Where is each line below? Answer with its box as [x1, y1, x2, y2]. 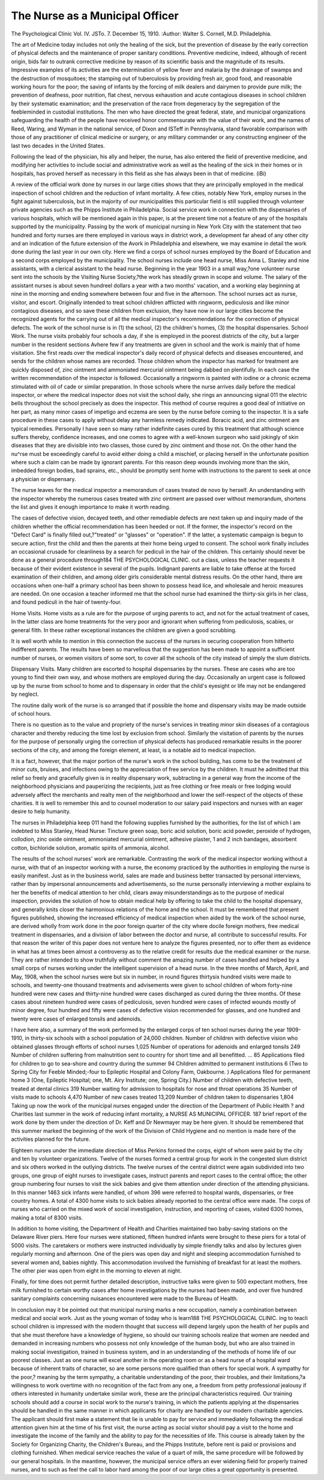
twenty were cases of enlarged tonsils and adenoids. [11, 1015, 142, 1022]
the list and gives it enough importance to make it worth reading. [11, 503, 171, 511]
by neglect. [11, 690, 39, 698]
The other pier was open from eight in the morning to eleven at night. [11, 1267, 182, 1274]
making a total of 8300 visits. [11, 1214, 83, 1221]
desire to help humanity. [11, 808, 71, 815]
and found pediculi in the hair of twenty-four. [11, 598, 122, 606]
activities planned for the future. [11, 1135, 91, 1143]
